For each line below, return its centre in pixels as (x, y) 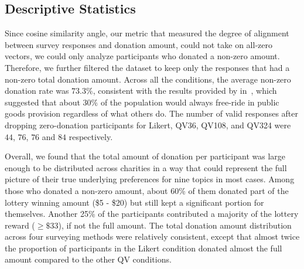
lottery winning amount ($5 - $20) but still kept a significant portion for (134, 202)
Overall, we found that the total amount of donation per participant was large (145, 156)
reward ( (20, 225)
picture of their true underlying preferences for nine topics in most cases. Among (150, 179)
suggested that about (42, 102)
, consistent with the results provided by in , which (185, 91)
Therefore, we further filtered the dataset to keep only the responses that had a (147, 67)
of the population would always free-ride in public (190, 102)
